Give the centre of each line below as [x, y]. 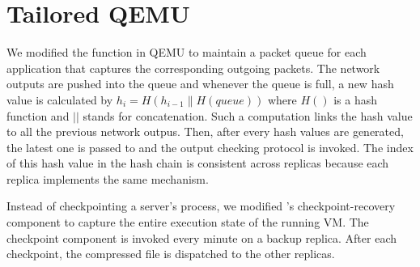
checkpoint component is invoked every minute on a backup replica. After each [202, 237]
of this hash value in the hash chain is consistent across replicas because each [198, 163]
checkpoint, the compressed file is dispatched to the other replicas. [171, 254]
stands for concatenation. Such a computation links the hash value [248, 115]
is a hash [355, 99]
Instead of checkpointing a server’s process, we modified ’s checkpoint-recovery [201, 206]
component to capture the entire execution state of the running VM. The [188, 222]
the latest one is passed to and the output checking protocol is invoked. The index [210, 147]
